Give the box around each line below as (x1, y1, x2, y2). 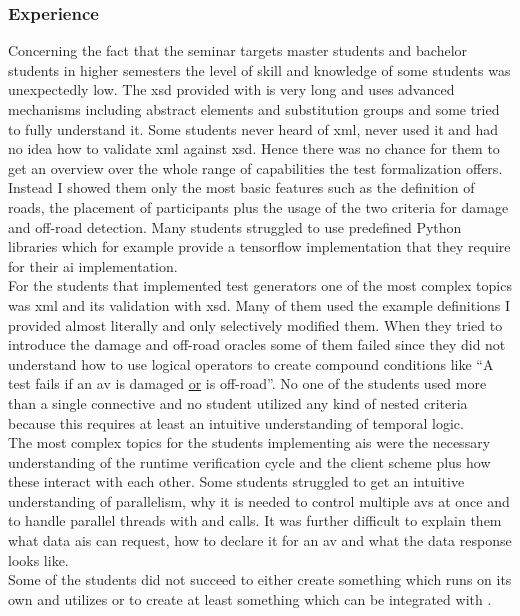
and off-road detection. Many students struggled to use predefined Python (8, 216, 462, 237)
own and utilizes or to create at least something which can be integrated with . (8, 588, 492, 609)
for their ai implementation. (8, 255, 178, 276)
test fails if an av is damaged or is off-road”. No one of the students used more (8, 373, 487, 394)
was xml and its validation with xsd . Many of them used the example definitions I (8, 294, 511, 315)
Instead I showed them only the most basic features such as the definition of (8, 177, 475, 198)
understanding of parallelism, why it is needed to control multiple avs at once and (8, 490, 510, 511)
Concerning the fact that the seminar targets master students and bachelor (8, 40, 468, 61)
